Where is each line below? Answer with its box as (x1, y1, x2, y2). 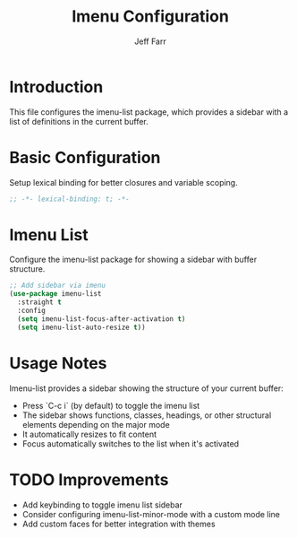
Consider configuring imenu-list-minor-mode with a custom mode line (21, 508, 280, 519)
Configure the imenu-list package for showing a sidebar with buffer (9, 254, 258, 265)
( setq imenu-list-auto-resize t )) (17, 323, 146, 332)
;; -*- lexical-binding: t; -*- (9, 195, 130, 204)
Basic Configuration (9, 147, 161, 168)
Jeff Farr (133, 36, 167, 47)
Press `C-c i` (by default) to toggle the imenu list (21, 400, 200, 411)
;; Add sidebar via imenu (9, 281, 106, 291)
